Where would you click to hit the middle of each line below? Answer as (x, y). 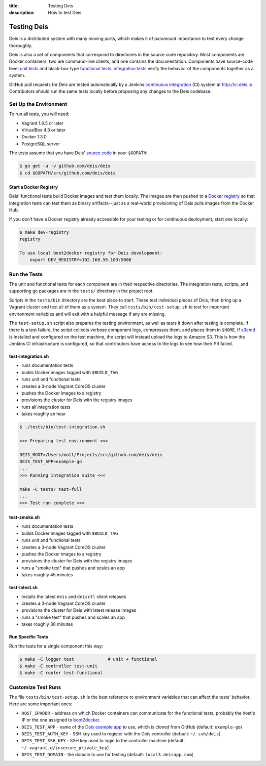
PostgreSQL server (41, 144)
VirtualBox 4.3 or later (44, 130)
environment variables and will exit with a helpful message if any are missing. (87, 314)
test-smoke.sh (25, 517)
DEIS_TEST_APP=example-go (51, 462)
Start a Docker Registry (33, 187)
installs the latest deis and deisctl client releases (74, 596)
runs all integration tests (46, 407)
